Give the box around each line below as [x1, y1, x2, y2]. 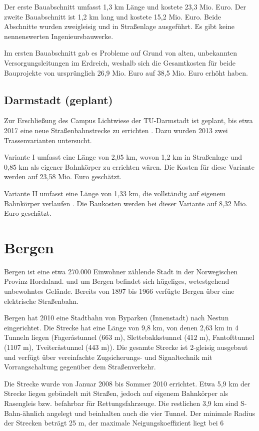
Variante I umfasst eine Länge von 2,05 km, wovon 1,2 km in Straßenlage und [4, 152, 242, 162]
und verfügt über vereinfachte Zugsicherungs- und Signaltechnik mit [4, 351, 212, 362]
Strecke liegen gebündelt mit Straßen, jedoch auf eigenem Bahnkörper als [4, 388, 228, 398]
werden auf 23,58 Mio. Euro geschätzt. [4, 171, 122, 182]
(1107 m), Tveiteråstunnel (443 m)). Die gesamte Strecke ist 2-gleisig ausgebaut [4, 341, 248, 352]
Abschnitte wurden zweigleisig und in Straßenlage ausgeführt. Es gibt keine [4, 21, 235, 32]
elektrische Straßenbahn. [4, 295, 79, 306]
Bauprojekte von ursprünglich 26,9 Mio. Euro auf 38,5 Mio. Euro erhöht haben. [4, 67, 248, 78]
